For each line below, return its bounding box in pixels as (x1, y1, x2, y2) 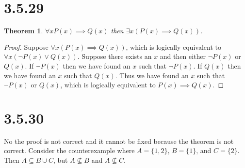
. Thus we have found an (115, 70, 189, 80)
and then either (160, 51, 206, 61)
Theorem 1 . (4, 26, 43, 36)
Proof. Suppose (4, 42, 49, 52)
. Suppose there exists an (77, 51, 152, 61)
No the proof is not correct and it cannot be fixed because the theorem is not (4, 136, 234, 146)
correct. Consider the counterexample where (4, 145, 135, 155)
